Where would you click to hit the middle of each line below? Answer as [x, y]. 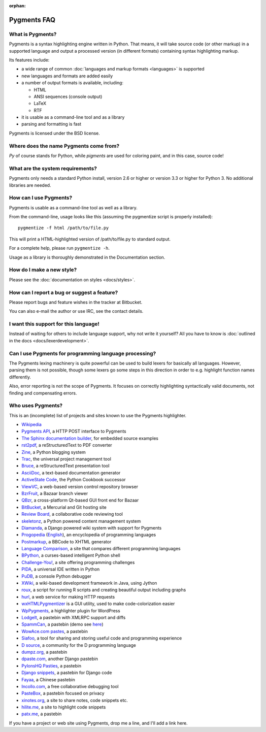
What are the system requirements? [53, 168]
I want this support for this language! [54, 324]
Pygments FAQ [32, 20]
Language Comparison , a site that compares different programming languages [101, 549]
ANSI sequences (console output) [68, 97]
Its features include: [29, 60]
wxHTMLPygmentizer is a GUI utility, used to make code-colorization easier [98, 604]
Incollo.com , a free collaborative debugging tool [70, 686]
